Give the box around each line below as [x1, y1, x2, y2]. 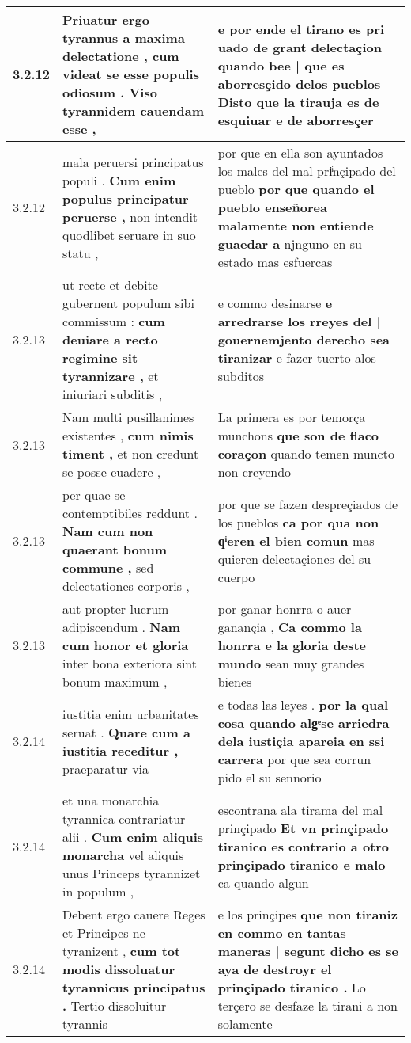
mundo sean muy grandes [217, 654, 364, 672]
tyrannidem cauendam [62, 101, 205, 120]
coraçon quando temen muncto [217, 444, 394, 462]
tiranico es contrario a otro [217, 836, 390, 855]
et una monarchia [62, 791, 160, 809]
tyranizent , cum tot [62, 942, 181, 960]
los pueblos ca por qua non [217, 512, 379, 531]
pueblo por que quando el [217, 180, 375, 198]
